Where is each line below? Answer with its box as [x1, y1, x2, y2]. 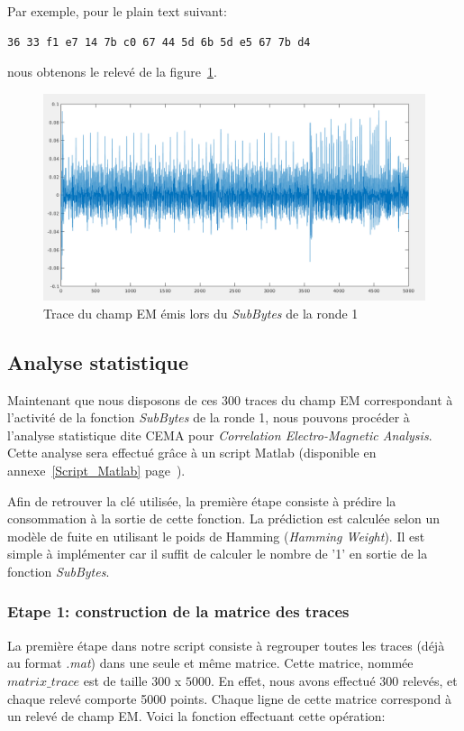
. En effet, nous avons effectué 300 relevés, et [210, 671, 458, 689]
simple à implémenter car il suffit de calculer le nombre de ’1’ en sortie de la [7, 544, 428, 563]
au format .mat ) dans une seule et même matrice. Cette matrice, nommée [7, 653, 414, 672]
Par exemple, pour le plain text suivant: [7, 2, 227, 20]
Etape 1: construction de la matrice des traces [7, 600, 350, 623]
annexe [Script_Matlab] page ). [7, 460, 186, 479]
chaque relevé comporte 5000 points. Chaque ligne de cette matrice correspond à [7, 689, 452, 708]
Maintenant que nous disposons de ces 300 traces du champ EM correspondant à [7, 390, 453, 409]
